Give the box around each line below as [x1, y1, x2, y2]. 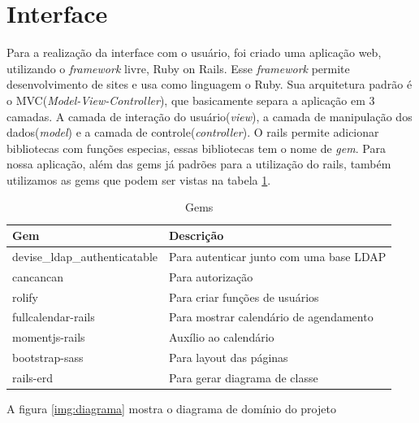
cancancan [12, 268, 63, 285]
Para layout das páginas [169, 349, 288, 366]
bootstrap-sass [12, 349, 84, 366]
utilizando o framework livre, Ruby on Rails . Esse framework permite [6, 59, 350, 76]
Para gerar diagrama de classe [169, 368, 318, 386]
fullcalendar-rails [12, 308, 95, 325]
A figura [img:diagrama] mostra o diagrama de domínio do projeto [6, 400, 336, 417]
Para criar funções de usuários [169, 288, 319, 305]
